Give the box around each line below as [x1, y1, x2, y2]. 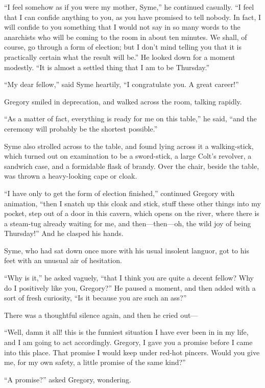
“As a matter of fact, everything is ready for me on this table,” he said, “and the [4, 113, 257, 124]
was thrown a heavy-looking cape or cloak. [4, 170, 137, 181]
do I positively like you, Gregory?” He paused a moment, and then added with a [4, 282, 256, 293]
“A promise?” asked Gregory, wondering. [4, 374, 131, 384]
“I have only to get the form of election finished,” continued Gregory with [4, 187, 235, 198]
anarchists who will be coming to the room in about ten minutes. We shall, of [4, 31, 247, 42]
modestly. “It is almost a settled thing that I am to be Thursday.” [4, 61, 210, 72]
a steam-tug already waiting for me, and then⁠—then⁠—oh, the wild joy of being [4, 218, 251, 228]
